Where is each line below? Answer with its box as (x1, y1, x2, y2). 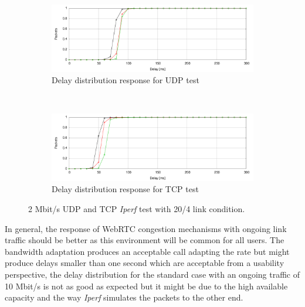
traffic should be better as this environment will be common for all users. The (5, 234, 284, 246)
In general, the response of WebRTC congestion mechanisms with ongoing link (5, 222, 287, 234)
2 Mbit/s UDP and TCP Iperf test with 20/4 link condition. (28, 203, 245, 215)
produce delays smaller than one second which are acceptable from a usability (5, 257, 284, 269)
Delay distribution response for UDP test (52, 74, 199, 86)
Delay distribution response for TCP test (52, 183, 199, 195)
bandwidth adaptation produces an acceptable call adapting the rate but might (5, 245, 290, 257)
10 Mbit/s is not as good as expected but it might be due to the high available (5, 279, 288, 292)
